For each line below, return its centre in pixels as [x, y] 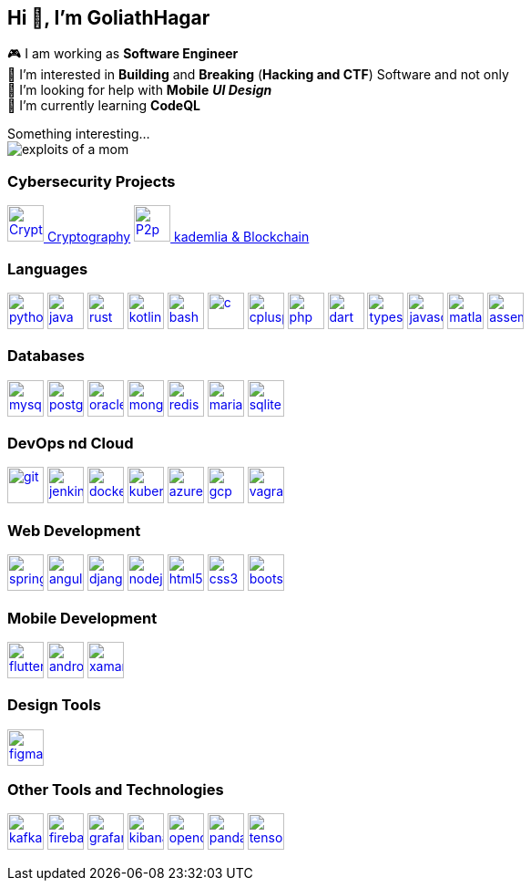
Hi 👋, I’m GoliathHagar [109, 18]
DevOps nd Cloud [71, 444]
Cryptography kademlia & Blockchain [178, 237]
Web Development [74, 530]
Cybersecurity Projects [92, 181]
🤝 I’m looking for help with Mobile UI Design [140, 90]
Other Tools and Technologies [116, 790]
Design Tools [54, 705]
